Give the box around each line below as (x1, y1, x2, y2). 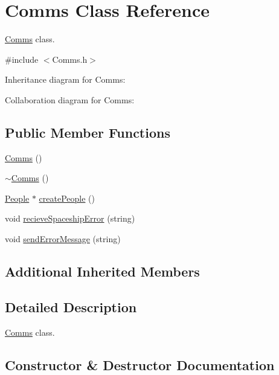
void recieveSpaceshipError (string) (5, 212, 135, 225)
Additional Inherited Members (5, 262, 200, 281)
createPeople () (39, 191, 95, 204)
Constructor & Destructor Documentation (5, 355, 275, 374)
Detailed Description (5, 297, 137, 316)
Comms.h (52, 53, 88, 65)
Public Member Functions (5, 123, 170, 141)
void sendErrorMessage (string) (5, 232, 121, 245)
